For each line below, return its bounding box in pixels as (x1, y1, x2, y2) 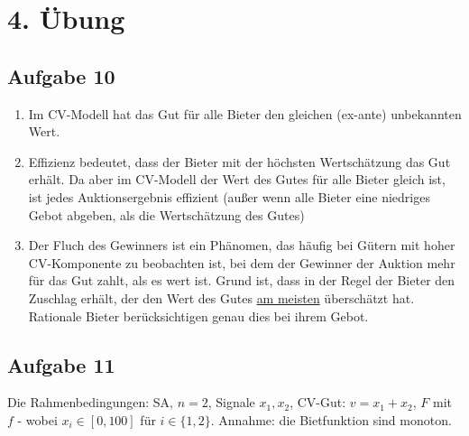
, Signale (207, 393, 255, 412)
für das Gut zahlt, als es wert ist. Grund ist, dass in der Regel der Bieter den (28, 271, 455, 290)
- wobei (17, 410, 58, 429)
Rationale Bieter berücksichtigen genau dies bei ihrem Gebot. (28, 306, 369, 325)
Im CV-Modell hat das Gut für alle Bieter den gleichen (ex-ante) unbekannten (28, 104, 462, 123)
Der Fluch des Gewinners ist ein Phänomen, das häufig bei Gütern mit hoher (28, 236, 455, 255)
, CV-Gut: (290, 393, 346, 412)
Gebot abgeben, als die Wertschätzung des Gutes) (28, 205, 305, 224)
